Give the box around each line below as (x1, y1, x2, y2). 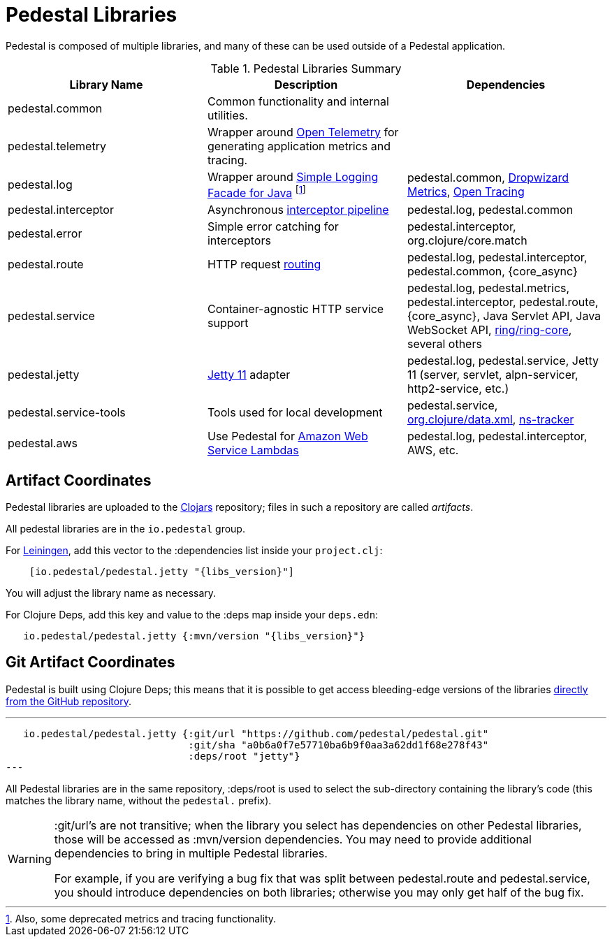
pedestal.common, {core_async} (407, 264, 578, 279)
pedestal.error (8, 226, 82, 241)
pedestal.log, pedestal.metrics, (407, 281, 570, 296)
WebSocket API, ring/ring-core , (407, 323, 572, 338)
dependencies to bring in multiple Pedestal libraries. (54, 846, 328, 860)
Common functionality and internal (207, 94, 389, 108)
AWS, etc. (407, 443, 459, 458)
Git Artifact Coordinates (6, 653, 175, 672)
